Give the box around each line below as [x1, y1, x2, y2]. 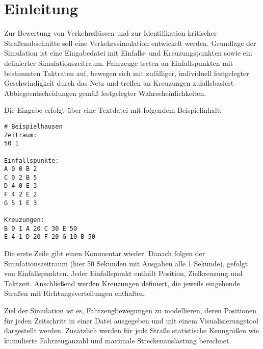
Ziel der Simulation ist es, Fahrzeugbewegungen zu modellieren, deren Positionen [4, 305, 257, 316]
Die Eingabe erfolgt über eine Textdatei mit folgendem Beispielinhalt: [4, 105, 222, 115]
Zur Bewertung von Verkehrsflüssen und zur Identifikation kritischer [4, 28, 217, 38]
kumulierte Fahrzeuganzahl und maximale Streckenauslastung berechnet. [4, 335, 231, 345]
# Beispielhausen [4, 122, 63, 130]
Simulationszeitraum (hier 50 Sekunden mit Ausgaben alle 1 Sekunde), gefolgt [4, 258, 248, 268]
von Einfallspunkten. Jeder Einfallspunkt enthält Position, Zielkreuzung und [4, 268, 243, 279]
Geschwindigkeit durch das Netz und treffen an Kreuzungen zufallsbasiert [4, 78, 234, 88]
